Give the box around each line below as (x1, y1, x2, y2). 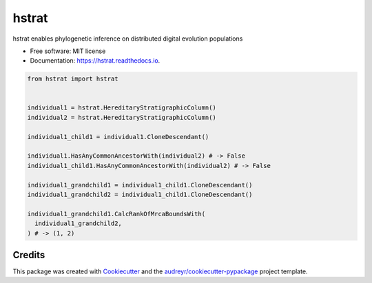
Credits (12, 249, 45, 261)
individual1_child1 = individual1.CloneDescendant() (27, 133, 209, 140)
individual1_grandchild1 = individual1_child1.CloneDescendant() (27, 181, 253, 189)
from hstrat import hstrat (27, 75, 118, 83)
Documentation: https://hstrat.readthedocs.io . (30, 56, 161, 65)
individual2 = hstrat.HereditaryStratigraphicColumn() (27, 114, 216, 121)
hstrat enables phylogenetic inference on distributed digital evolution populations (12, 34, 243, 43)
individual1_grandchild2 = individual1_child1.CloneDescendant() (27, 191, 253, 198)
